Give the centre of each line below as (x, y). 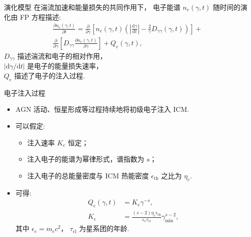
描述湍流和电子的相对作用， (62, 55)
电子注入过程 (25, 92)
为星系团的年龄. (104, 228)
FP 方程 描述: (40, 17)
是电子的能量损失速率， (65, 66)
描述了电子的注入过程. (50, 75)
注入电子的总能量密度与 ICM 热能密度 (88, 175)
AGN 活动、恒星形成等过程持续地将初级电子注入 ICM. (102, 109)
